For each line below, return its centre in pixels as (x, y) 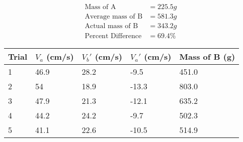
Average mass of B (114, 17)
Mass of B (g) (207, 57)
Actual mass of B (111, 26)
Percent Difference (113, 36)
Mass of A (100, 7)
